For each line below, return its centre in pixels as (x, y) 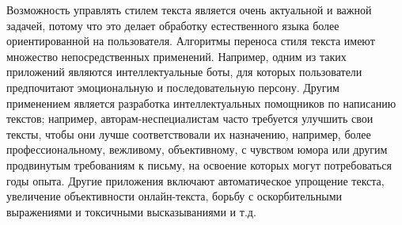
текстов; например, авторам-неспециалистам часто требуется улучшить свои (190, 118)
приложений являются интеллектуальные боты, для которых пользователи (184, 72)
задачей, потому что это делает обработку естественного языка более (173, 25)
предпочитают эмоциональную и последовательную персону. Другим (173, 87)
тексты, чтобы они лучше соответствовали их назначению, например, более (189, 133)
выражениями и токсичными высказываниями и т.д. (131, 211)
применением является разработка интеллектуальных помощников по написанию (201, 103)
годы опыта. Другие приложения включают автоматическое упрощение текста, (195, 180)
